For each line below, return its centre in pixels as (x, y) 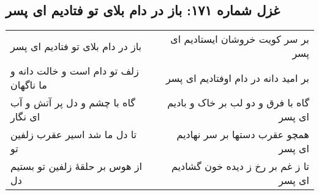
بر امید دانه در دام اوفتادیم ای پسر (237, 78)
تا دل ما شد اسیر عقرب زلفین (74, 134)
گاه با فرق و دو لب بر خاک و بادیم (238, 103)
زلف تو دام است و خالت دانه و (75, 71)
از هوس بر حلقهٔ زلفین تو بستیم (76, 166)
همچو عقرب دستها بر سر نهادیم (243, 134)
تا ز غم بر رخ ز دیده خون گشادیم (240, 166)
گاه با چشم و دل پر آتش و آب (73, 103)
